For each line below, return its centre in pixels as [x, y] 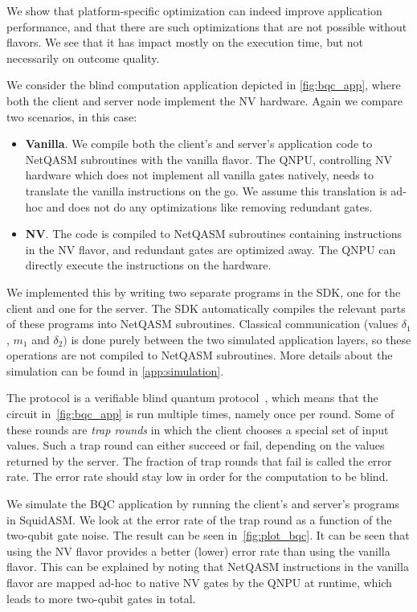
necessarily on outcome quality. [83, 58]
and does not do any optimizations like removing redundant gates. [209, 206]
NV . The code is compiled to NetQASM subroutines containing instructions [214, 234]
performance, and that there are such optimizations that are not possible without [207, 26]
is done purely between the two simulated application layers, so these [241, 339]
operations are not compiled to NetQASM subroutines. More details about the [200, 355]
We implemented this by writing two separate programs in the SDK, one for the [204, 292]
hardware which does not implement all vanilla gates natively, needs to [199, 175]
